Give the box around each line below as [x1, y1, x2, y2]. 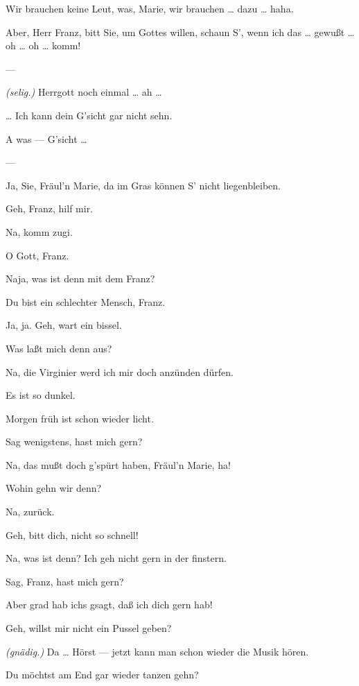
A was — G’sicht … [6, 131, 87, 146]
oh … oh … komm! [6, 38, 81, 53]
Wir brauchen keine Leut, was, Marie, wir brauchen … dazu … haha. [6, 1, 294, 15]
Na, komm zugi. [6, 224, 73, 239]
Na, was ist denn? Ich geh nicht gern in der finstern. [6, 551, 227, 565]
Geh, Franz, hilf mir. [6, 201, 94, 216]
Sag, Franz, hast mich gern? [6, 574, 124, 588]
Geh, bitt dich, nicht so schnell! [6, 527, 139, 542]
